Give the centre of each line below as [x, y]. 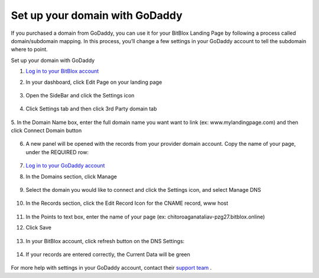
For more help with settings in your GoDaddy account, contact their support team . [111, 268]
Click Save [39, 228]
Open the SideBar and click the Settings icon [80, 95]
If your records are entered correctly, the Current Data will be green [108, 254]
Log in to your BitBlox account [62, 71]
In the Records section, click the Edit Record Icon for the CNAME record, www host [127, 203]
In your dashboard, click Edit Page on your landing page [94, 82]
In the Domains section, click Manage [71, 176]
